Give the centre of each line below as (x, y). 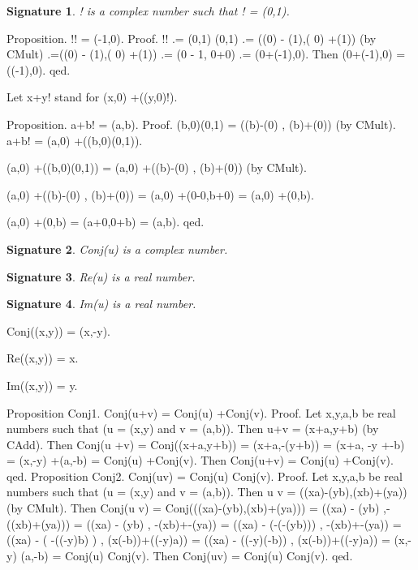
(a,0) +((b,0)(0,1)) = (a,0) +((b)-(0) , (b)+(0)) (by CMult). (157, 167)
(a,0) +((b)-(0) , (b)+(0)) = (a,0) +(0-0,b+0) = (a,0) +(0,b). (160, 194)
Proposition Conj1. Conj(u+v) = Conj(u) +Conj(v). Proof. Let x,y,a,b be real (201, 412)
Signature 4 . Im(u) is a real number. (101, 304)
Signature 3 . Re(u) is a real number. (101, 276)
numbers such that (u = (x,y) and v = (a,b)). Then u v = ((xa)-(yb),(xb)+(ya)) (207, 492)
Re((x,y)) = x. (43, 358)
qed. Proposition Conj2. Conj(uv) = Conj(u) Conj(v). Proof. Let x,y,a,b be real (205, 476)
